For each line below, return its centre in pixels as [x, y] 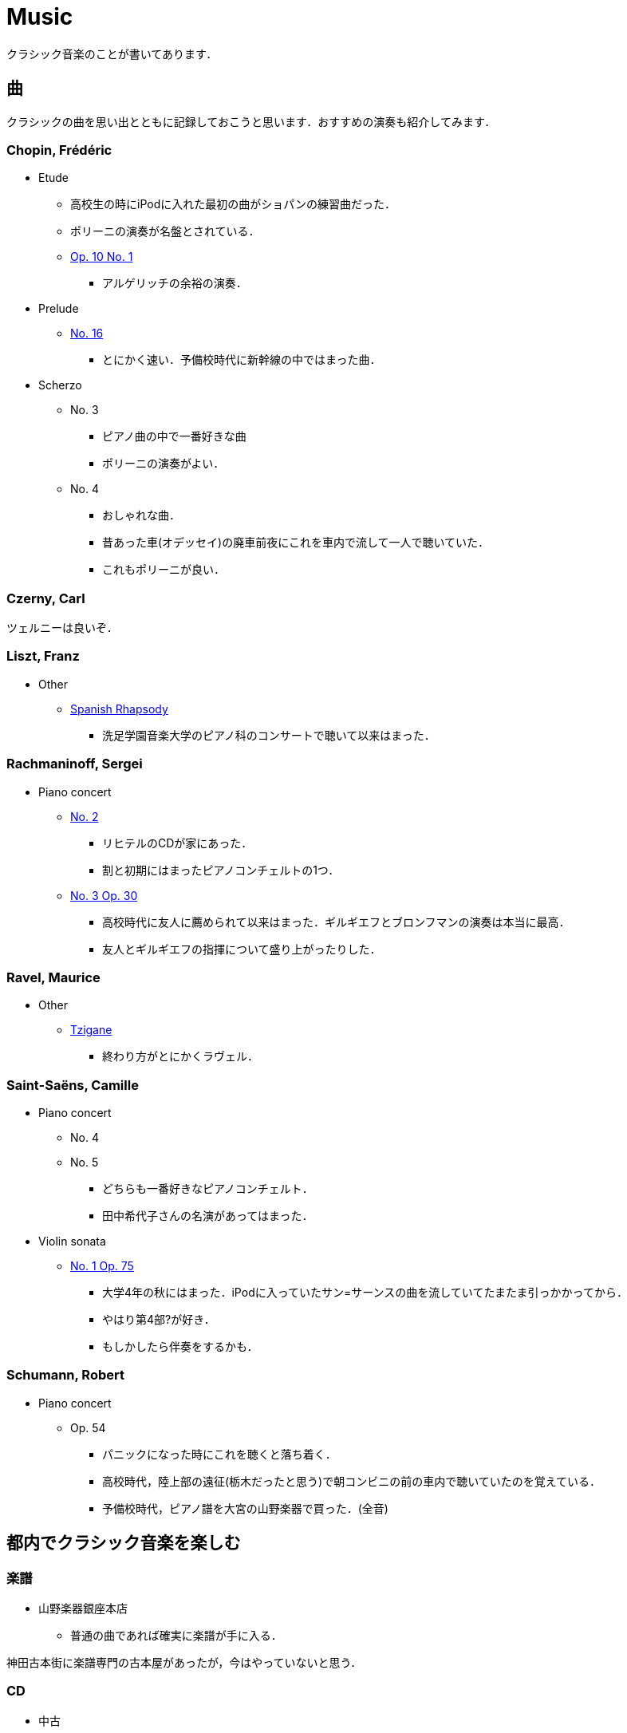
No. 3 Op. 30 [104, 895]
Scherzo [60, 385]
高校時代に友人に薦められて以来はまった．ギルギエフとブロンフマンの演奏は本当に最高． [336, 922]
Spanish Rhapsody [119, 709]
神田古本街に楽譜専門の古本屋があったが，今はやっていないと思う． [184, 1663]
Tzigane [91, 1030]
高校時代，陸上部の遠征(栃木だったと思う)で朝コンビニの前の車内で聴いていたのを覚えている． [352, 1481]
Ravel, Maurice [53, 977]
